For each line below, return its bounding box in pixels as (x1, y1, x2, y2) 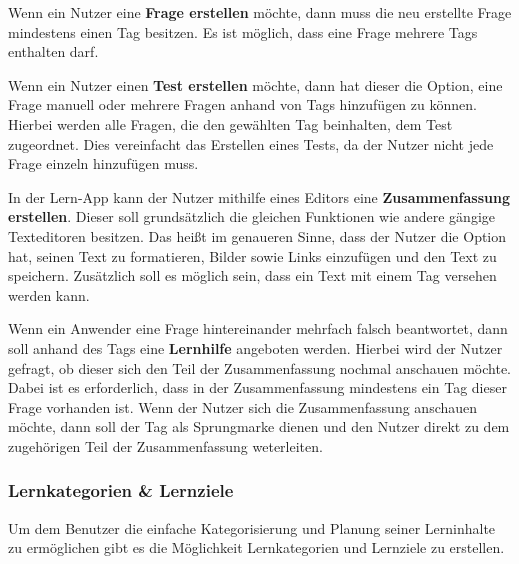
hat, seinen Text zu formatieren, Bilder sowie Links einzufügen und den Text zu (8, 245, 497, 266)
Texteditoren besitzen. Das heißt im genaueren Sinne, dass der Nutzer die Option (8, 225, 507, 246)
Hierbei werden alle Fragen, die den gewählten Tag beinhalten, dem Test (8, 113, 453, 134)
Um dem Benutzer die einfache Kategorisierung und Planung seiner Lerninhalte (8, 517, 496, 538)
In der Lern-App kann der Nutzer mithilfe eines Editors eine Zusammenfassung (8, 186, 510, 207)
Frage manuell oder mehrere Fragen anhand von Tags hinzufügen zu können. (8, 94, 477, 115)
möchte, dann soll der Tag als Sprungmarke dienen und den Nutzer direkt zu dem (8, 416, 510, 437)
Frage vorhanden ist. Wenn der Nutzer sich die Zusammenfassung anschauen (8, 396, 478, 417)
